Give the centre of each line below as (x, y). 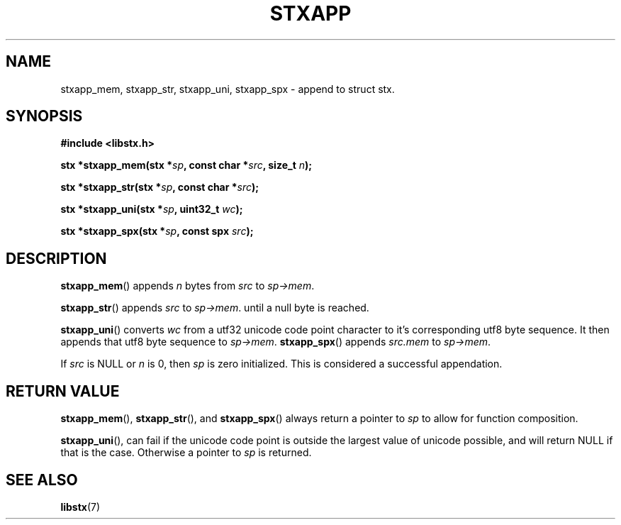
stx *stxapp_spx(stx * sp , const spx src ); (157, 231)
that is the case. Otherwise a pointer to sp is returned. (186, 453)
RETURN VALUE (63, 391)
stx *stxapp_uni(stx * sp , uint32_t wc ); (152, 209)
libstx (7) (80, 507)
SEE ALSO (42, 480)
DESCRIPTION (56, 258)
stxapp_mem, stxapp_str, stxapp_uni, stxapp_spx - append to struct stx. (228, 89)
